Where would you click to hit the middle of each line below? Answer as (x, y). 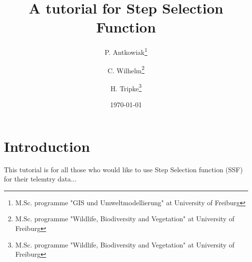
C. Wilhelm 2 (126, 69)
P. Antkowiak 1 (126, 51)
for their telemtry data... (40, 179)
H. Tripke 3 (126, 87)
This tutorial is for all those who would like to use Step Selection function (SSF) (123, 169)
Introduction (47, 146)
